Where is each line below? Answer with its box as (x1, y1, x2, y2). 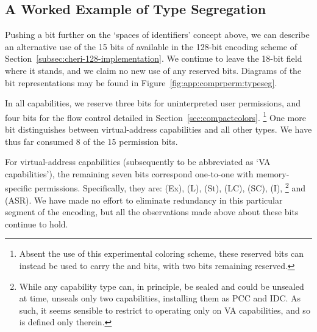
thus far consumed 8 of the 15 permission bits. (5, 135, 178, 147)
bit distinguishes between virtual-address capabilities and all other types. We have (5, 123, 312, 136)
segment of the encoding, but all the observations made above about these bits (5, 205, 299, 218)
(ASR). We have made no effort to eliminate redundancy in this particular (5, 193, 283, 206)
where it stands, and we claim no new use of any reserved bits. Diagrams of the (5, 64, 302, 76)
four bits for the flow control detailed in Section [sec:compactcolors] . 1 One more (5, 109, 306, 124)
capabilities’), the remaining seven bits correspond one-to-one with (5, 167, 254, 180)
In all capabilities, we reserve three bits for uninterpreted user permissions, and (5, 97, 301, 109)
